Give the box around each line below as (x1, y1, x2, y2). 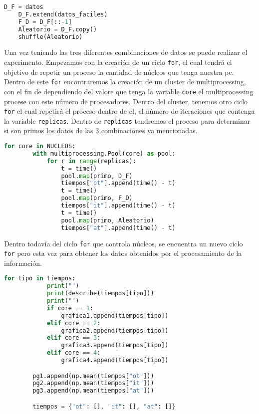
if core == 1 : (46, 304, 94, 312)
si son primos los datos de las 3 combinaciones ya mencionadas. (4, 125, 198, 136)
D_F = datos (4, 3, 43, 10)
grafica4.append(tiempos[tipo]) (61, 357, 169, 364)
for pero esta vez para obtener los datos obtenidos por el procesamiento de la (4, 248, 242, 258)
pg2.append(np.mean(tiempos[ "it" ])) (32, 380, 154, 387)
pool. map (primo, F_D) (61, 195, 133, 202)
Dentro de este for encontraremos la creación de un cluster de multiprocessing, (4, 76, 246, 87)
